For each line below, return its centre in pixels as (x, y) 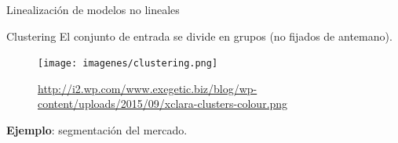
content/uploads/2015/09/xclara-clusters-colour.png (163, 104)
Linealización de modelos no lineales (93, 9)
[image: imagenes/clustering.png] (128, 64)
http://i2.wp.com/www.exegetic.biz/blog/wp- (148, 88)
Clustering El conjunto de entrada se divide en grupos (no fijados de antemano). (199, 36)
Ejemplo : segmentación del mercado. (97, 130)
